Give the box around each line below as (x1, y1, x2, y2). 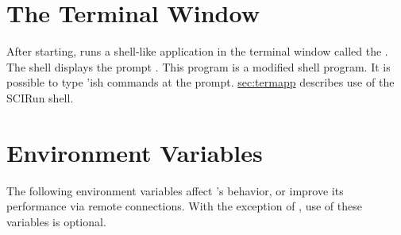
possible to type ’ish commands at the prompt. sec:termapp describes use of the (6, 74, 395, 91)
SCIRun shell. (6, 89, 74, 106)
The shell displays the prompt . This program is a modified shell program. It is (6, 58, 391, 75)
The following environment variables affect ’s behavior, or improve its (6, 182, 344, 198)
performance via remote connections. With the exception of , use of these (6, 198, 362, 214)
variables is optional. (6, 213, 106, 229)
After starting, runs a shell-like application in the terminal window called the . (6, 43, 388, 60)
